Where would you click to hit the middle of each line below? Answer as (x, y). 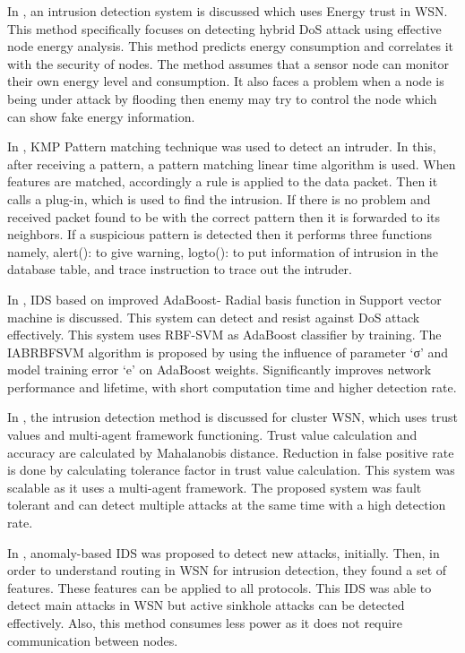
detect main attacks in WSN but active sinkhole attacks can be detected (206, 605)
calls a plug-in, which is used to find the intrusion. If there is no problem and (219, 198)
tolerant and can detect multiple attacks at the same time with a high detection (227, 505)
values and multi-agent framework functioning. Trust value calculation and (212, 435)
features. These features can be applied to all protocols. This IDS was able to (220, 587)
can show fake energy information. (101, 116)
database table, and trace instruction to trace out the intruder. (180, 269)
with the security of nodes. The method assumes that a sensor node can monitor (228, 63)
